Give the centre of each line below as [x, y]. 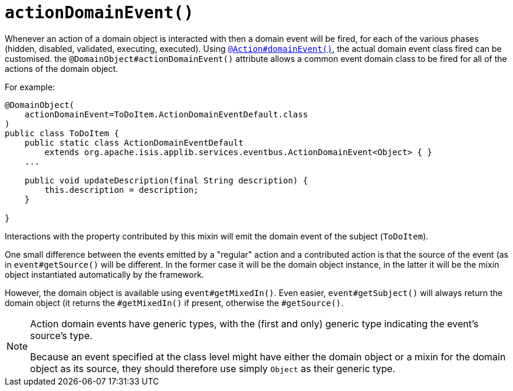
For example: [30, 87]
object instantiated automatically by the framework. [104, 274]
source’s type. [61, 335]
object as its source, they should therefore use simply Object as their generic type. [213, 368]
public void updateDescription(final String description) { [166, 180]
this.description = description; [121, 190]
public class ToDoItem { [62, 133]
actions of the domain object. [62, 68]
